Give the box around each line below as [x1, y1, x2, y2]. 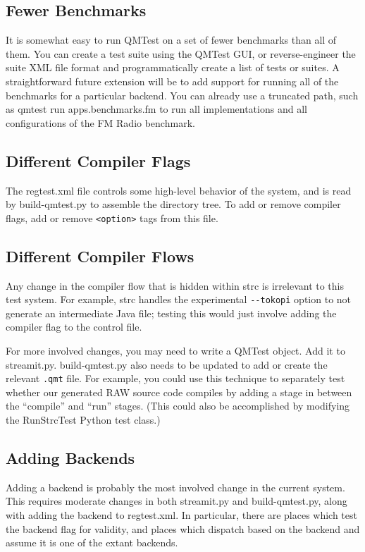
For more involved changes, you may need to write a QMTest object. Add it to [6, 343, 345, 358]
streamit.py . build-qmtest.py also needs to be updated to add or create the [6, 357, 328, 372]
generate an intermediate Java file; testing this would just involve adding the [6, 305, 337, 320]
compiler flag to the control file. [6, 319, 142, 334]
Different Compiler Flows [6, 245, 194, 266]
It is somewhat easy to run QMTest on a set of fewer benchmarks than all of [6, 32, 337, 47]
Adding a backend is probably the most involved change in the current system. [6, 479, 345, 494]
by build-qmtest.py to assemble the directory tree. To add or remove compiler [6, 197, 341, 211]
